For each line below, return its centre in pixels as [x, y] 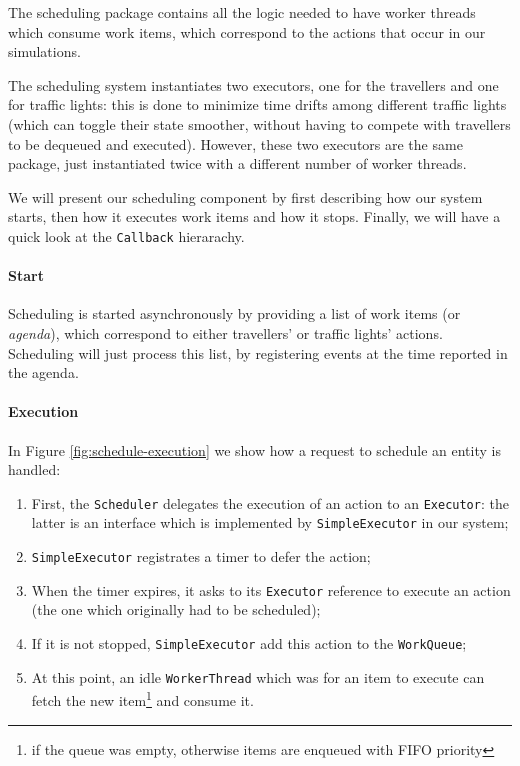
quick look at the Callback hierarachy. [126, 235]
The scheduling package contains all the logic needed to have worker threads [242, 12]
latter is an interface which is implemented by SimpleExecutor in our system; [270, 522]
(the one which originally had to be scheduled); [176, 609]
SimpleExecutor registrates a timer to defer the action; [201, 556]
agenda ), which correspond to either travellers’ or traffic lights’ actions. [225, 332]
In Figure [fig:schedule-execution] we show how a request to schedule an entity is [254, 449]
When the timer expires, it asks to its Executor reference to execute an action [271, 589]
